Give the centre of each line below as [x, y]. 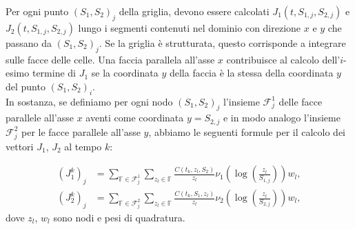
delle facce [301, 101]
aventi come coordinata [135, 118]
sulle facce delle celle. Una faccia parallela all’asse [110, 59]
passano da [29, 42]
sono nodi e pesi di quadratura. [119, 217]
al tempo [83, 146]
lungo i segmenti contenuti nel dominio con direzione [190, 27]
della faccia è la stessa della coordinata [251, 73]
